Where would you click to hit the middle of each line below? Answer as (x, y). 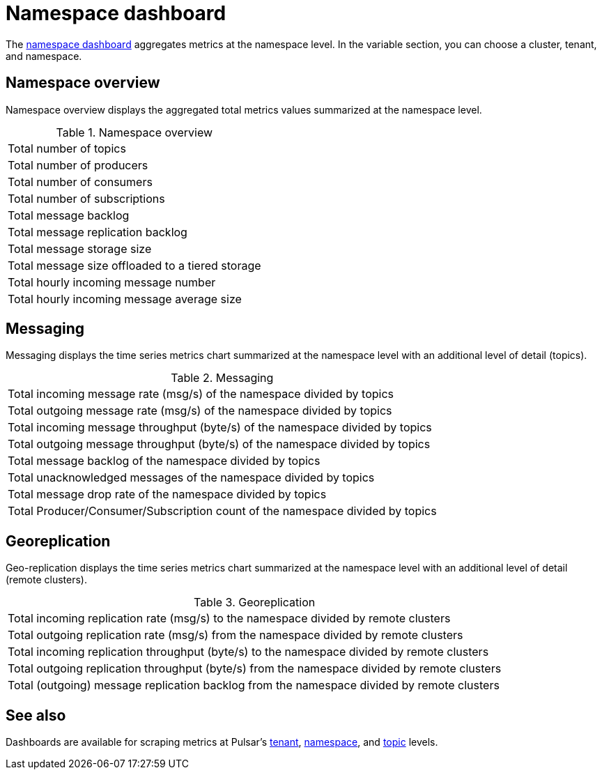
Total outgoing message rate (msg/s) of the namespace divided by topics (200, 411)
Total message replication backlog (98, 232)
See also (36, 715)
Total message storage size (80, 248)
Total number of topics (67, 148)
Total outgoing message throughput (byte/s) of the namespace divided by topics (219, 444)
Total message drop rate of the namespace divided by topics (167, 494)
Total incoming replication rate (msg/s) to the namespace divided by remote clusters (229, 619)
